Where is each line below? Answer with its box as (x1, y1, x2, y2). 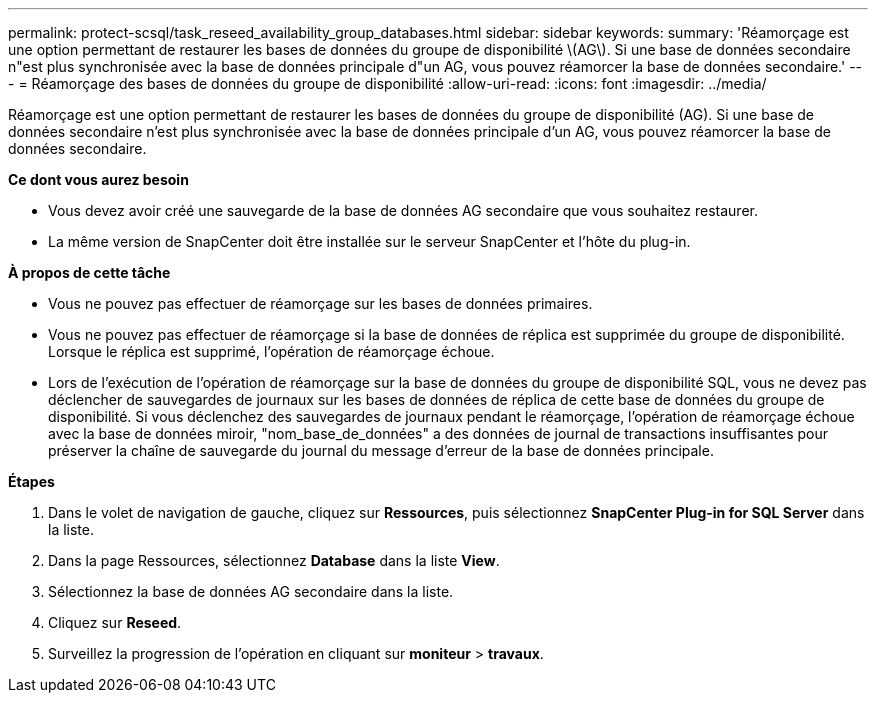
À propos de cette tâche (8, 264, 171, 281)
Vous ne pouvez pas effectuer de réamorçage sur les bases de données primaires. (48, 295, 593, 312)
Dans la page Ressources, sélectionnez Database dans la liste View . (48, 552, 500, 569)
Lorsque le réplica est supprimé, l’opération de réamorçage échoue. (48, 343, 495, 360)
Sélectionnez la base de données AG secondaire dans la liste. (48, 583, 454, 600)
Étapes (8, 473, 55, 490)
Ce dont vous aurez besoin (8, 171, 189, 188)
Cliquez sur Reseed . (48, 614, 182, 631)
